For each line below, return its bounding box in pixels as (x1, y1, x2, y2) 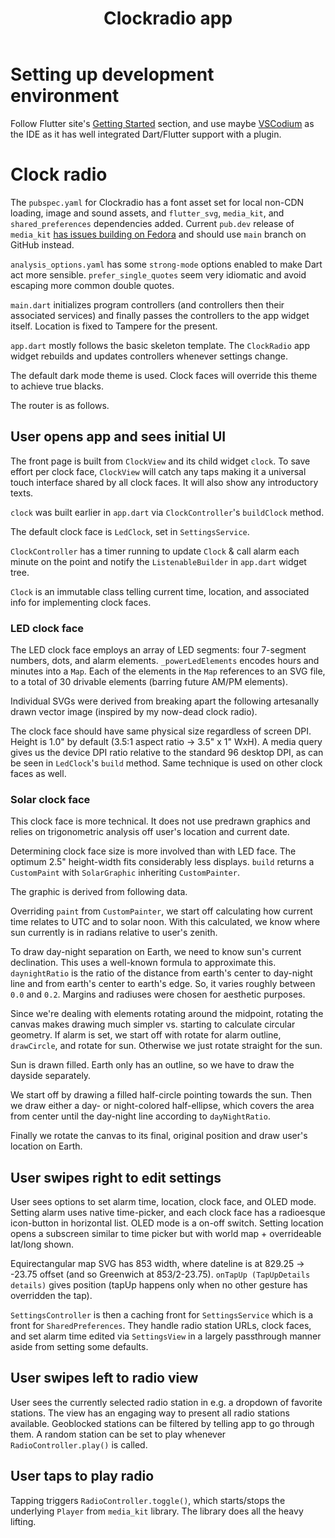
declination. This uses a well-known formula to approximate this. (10, 957, 277, 969)
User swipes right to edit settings (10, 1169, 222, 1186)
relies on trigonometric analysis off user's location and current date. (10, 826, 290, 838)
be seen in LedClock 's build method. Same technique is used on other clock (10, 757, 323, 769)
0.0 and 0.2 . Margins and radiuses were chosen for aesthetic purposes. (10, 988, 306, 1001)
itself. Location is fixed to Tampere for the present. (10, 320, 218, 332)
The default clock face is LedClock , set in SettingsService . (10, 525, 250, 537)
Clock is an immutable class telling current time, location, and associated (10, 585, 310, 597)
